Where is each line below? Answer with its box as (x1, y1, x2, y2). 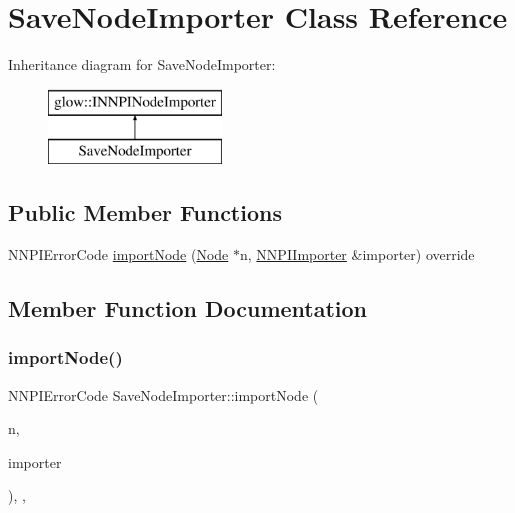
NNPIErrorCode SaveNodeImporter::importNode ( (8, 384, 319, 405)
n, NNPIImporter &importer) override (240, 244, 475, 265)
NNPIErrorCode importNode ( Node (8, 244, 229, 265)
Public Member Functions (8, 197, 282, 228)
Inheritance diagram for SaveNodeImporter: (8, 54, 276, 75)
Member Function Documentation (8, 293, 368, 324)
